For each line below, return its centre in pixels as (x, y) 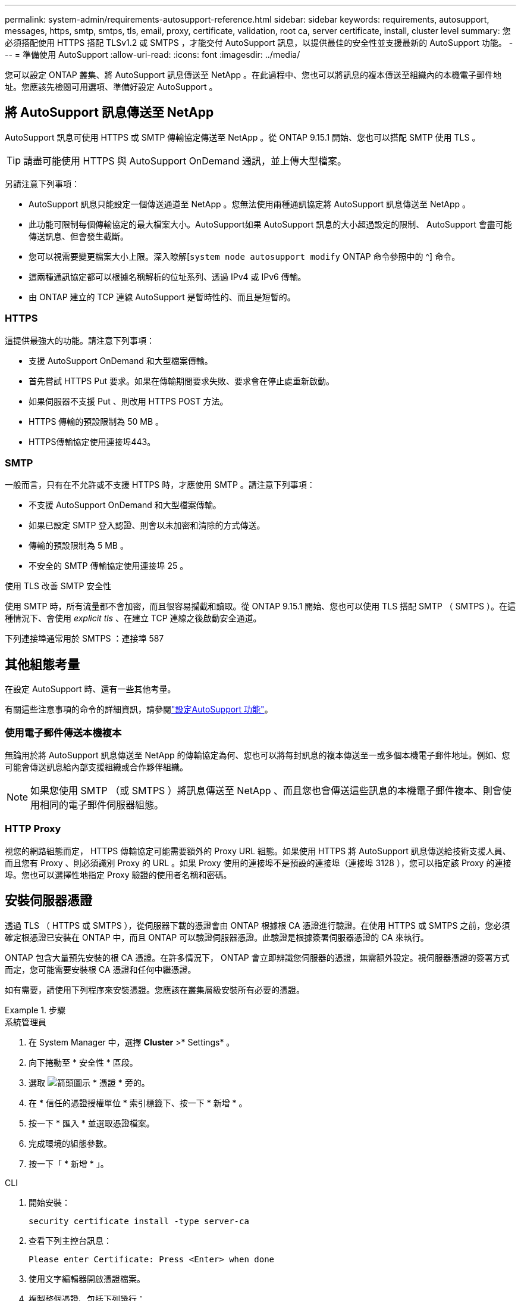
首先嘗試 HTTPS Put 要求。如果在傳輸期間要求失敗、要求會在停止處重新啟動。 (182, 381)
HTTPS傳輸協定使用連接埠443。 (92, 441)
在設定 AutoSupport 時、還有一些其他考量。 (90, 689)
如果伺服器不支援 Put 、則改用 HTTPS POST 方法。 (128, 401)
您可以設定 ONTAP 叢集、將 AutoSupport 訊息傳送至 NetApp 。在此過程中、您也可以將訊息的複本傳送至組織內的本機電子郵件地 (253, 75)
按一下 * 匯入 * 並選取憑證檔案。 (92, 1123)
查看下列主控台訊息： (70, 1240)
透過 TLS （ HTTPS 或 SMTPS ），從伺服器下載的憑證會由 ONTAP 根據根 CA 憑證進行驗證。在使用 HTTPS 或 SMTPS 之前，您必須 (258, 925)
